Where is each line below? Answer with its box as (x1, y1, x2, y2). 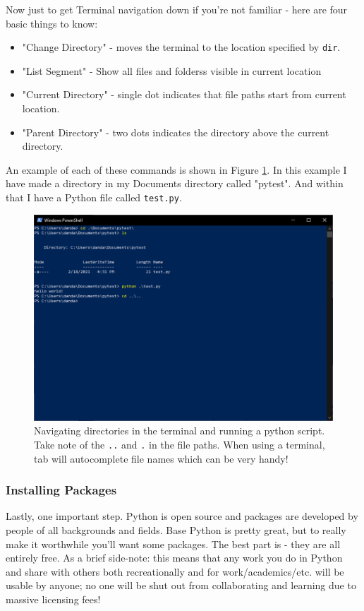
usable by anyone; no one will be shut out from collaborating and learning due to (6, 578, 356, 593)
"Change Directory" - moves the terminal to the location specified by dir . (22, 40, 341, 54)
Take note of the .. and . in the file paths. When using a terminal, (34, 437, 325, 452)
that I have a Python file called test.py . (6, 190, 182, 204)
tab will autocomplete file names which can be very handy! (34, 451, 289, 465)
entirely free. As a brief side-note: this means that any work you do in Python (6, 550, 343, 565)
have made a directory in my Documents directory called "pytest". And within (6, 176, 344, 191)
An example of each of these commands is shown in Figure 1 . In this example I (6, 162, 347, 177)
